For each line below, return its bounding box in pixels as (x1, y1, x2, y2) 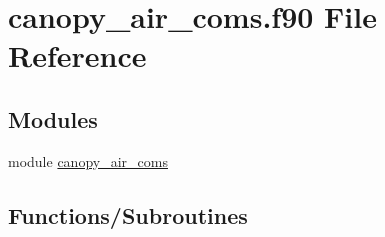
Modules (8, 103, 98, 134)
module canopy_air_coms (8, 150, 168, 171)
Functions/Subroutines (8, 199, 248, 230)
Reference (8, 35, 147, 76)
